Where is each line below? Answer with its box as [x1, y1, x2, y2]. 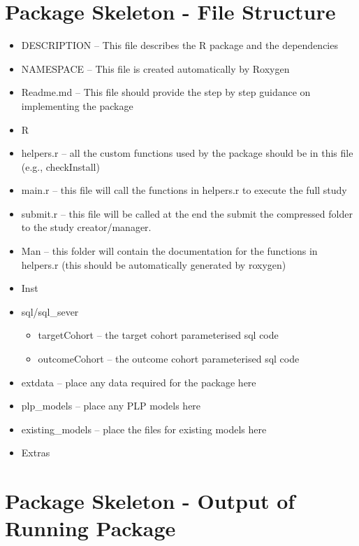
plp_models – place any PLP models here [21, 398, 201, 413]
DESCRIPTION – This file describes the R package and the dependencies [21, 38, 338, 52]
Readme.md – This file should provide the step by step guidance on [21, 85, 311, 99]
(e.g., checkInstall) [21, 159, 100, 174]
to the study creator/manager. [21, 220, 152, 234]
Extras [21, 445, 50, 460]
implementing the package [21, 98, 133, 113]
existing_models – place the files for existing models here [21, 421, 267, 436]
